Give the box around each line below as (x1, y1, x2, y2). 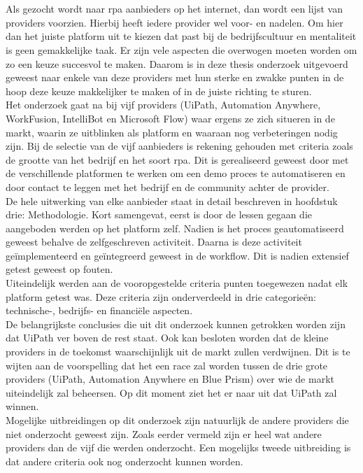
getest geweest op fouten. (6, 262, 113, 276)
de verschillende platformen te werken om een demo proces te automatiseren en (6, 166, 346, 181)
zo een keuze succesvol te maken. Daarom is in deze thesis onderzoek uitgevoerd (6, 56, 348, 71)
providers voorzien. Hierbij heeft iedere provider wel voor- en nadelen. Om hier (6, 15, 343, 29)
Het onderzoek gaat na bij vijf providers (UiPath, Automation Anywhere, (6, 97, 321, 112)
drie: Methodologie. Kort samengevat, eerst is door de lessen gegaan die (6, 207, 313, 222)
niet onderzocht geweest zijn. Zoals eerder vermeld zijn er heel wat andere (6, 426, 322, 441)
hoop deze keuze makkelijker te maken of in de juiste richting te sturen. (6, 83, 312, 98)
